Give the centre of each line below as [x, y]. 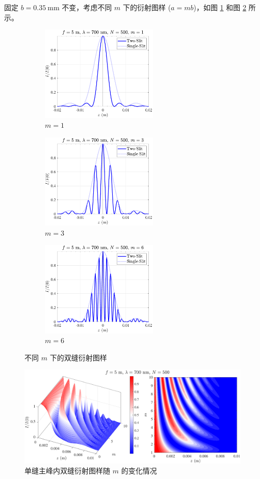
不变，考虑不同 [87, 7]
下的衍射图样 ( [147, 7]
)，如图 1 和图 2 [220, 7]
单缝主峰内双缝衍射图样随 [67, 471]
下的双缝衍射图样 [78, 357]
